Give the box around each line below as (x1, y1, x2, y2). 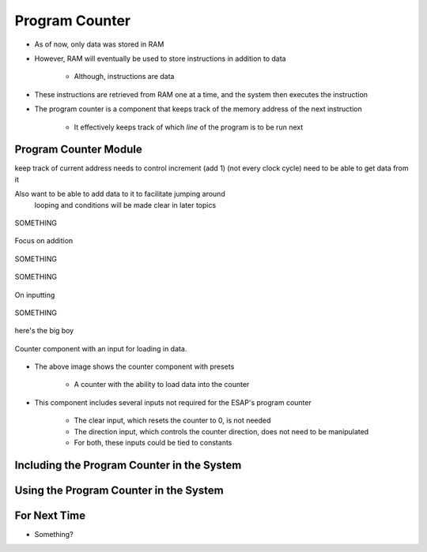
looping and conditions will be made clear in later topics (34, 200, 217, 209)
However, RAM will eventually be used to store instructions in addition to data (34, 54, 286, 63)
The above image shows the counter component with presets (34, 362, 235, 371)
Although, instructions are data (74, 72, 175, 81)
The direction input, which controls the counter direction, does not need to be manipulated (74, 426, 369, 436)
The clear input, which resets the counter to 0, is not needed (74, 415, 271, 426)
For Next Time (14, 509, 86, 522)
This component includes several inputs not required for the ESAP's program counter (34, 397, 312, 407)
